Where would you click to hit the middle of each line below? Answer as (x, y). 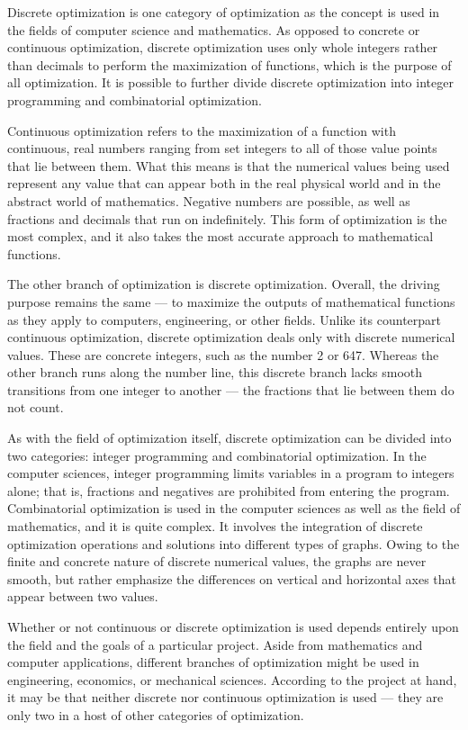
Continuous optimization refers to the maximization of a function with (202, 130)
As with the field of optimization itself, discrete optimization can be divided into (229, 438)
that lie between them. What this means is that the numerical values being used (229, 165)
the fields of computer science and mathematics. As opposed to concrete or (214, 29)
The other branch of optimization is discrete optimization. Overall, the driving (224, 284)
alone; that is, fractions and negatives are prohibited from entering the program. (229, 490)
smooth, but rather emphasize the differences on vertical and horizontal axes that (232, 578)
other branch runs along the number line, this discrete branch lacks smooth (215, 372)
